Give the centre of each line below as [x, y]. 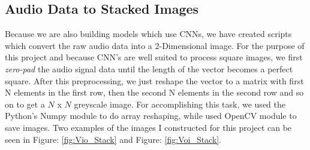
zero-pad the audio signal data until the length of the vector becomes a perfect [149, 68]
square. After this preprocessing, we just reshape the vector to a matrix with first [154, 80]
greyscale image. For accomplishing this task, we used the [180, 104]
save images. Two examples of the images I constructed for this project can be [148, 127]
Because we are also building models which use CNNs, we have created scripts [148, 34]
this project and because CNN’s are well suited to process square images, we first [154, 57]
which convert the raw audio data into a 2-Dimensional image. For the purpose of [155, 45]
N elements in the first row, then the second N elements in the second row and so [154, 92]
